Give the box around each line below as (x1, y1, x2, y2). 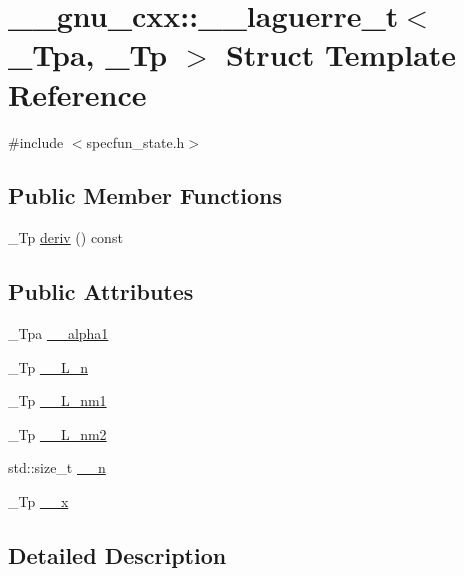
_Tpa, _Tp (8, 34, 168, 75)
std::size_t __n (8, 457, 106, 478)
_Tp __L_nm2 (8, 423, 107, 444)
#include (8, 131, 64, 152)
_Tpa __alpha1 (8, 323, 109, 344)
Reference (8, 73, 147, 114)
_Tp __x (8, 491, 69, 512)
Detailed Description (8, 540, 227, 571)
